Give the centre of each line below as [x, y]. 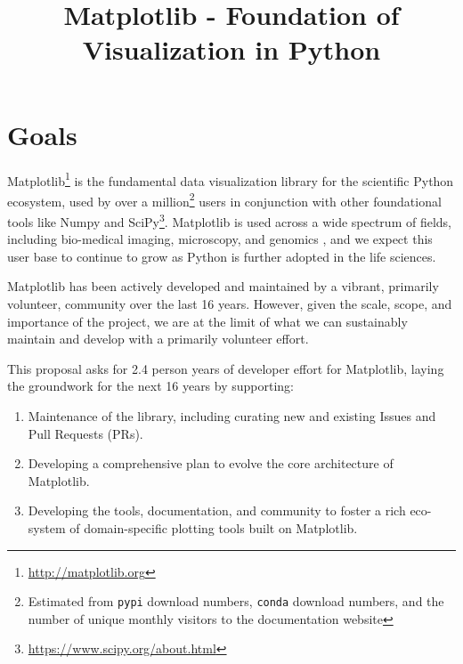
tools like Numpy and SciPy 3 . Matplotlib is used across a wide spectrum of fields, [229, 220]
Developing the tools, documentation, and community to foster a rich [217, 510]
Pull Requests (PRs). [85, 433]
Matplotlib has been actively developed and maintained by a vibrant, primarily [223, 286]
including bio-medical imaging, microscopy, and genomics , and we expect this [220, 239]
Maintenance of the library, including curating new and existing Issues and [232, 416]
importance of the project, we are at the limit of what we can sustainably [207, 321]
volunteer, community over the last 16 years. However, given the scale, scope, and [230, 304]
